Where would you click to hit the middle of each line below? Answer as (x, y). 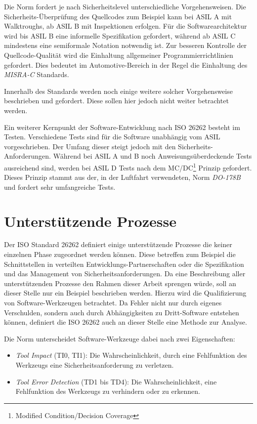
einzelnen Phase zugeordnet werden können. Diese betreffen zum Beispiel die (120, 254)
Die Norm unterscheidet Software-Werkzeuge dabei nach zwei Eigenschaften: (120, 338)
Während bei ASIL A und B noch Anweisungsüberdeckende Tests (152, 156)
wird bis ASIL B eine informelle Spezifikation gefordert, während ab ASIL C (120, 35)
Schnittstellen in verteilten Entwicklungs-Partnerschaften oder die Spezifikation (124, 264)
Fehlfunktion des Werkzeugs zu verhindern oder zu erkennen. (108, 391)
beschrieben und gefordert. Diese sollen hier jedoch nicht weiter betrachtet (116, 101)
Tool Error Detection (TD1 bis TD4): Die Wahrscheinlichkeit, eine (116, 381)
